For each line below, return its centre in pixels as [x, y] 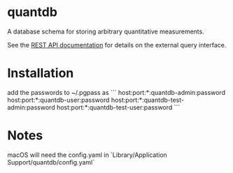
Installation [41, 73]
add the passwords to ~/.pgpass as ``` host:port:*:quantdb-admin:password [116, 92]
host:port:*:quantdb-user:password [58, 100]
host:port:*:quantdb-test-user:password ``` [118, 107]
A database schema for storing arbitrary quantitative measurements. [106, 31]
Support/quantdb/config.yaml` [51, 162]
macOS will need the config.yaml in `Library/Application [87, 155]
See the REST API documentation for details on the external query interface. [117, 45]
